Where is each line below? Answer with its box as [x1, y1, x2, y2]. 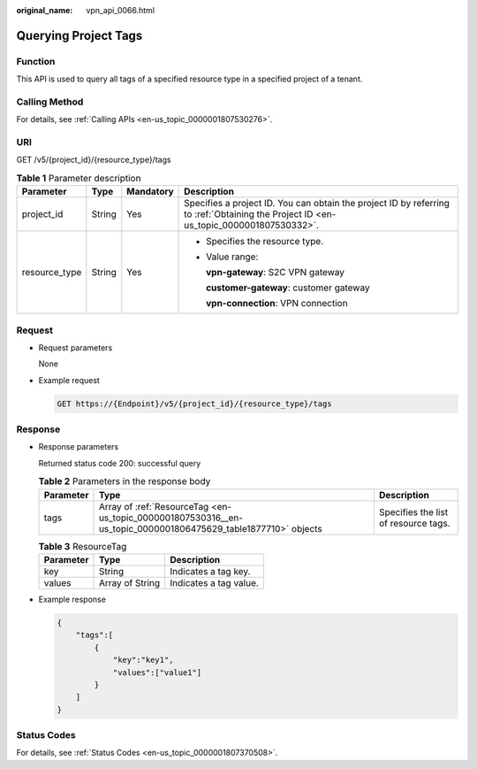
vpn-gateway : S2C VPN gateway [206, 266, 344, 279]
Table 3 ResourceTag [38, 540, 127, 552]
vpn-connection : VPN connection [206, 297, 348, 310]
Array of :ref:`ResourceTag [98, 500, 209, 512]
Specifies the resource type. [206, 235, 324, 248]
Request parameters [38, 342, 113, 353]
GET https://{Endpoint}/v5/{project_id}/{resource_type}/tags [57, 398, 332, 409]
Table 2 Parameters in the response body [38, 475, 211, 488]
